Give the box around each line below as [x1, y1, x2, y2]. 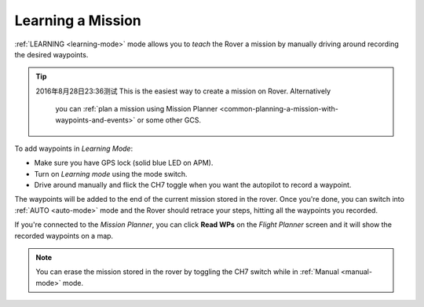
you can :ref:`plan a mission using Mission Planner [55, 104, 218, 114]
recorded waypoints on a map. [14, 231, 114, 240]
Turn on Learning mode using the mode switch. [34, 169, 188, 178]
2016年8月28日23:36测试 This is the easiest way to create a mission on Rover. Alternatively [35, 86, 331, 96]
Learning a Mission [14, 12, 141, 29]
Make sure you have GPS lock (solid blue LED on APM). [34, 158, 214, 168]
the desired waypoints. [14, 49, 89, 59]
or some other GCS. [137, 115, 202, 125]
